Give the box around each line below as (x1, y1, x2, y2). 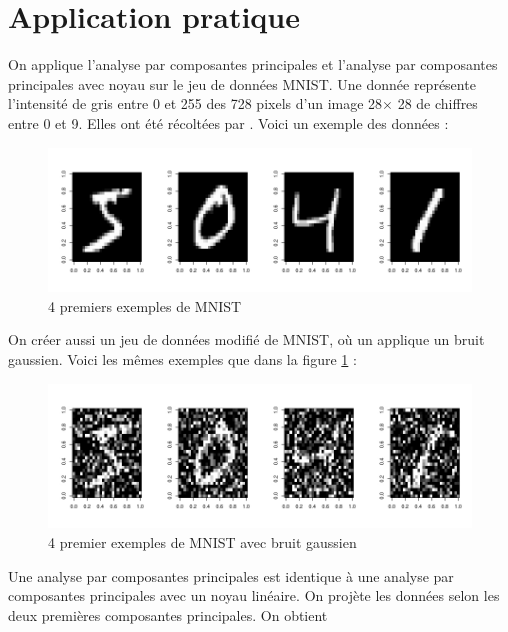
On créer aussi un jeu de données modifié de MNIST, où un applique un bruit (8, 329, 485, 350)
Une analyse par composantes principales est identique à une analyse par (8, 565, 454, 586)
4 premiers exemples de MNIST (48, 295, 242, 316)
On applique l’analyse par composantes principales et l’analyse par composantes (8, 54, 498, 75)
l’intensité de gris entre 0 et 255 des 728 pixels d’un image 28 (8, 93, 383, 114)
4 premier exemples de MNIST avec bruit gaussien (48, 532, 357, 553)
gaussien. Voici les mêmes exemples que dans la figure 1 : (8, 349, 357, 370)
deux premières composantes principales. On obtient (8, 604, 328, 625)
